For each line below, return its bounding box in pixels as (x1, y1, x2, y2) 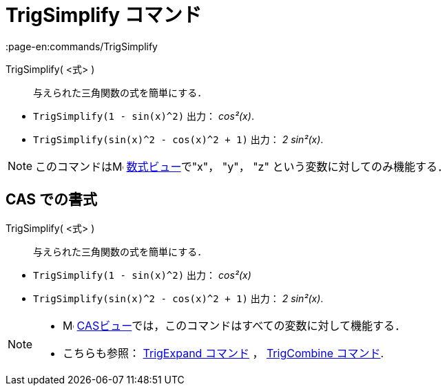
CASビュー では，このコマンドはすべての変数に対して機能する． (76, 318, 406, 332)
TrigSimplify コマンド (6, 3, 202, 27)
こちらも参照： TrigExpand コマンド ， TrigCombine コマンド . (63, 346, 384, 360)
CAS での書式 (6, 191, 98, 209)
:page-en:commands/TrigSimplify (6, 40, 158, 52)
